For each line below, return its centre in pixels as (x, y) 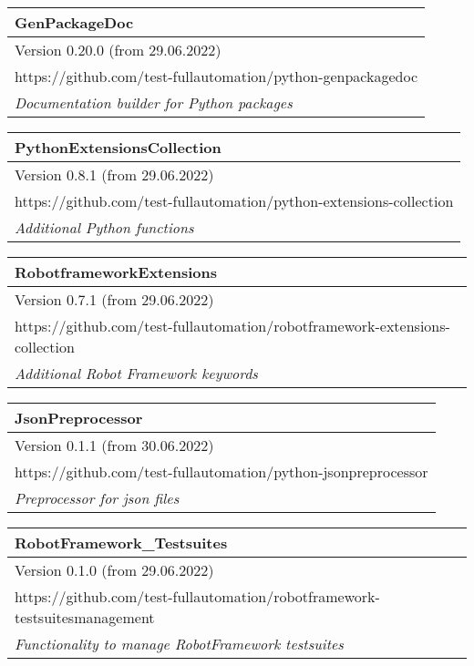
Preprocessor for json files (97, 498)
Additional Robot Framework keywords (136, 373)
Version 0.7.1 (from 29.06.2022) (114, 299)
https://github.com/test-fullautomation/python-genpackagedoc (216, 76)
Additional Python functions (104, 227)
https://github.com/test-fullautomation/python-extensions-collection (234, 201)
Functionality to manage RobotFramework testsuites (179, 644)
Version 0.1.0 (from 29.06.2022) (114, 570)
